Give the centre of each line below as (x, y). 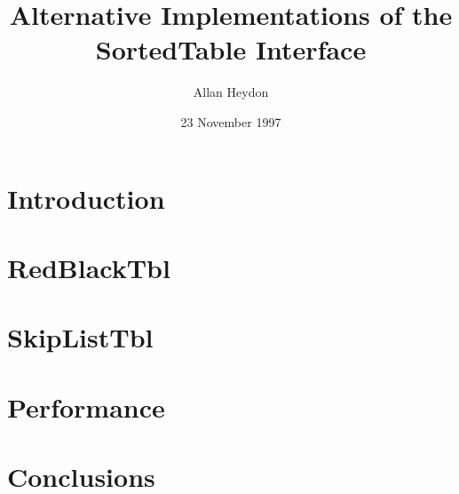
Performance (86, 406)
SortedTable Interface (231, 49)
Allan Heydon (231, 92)
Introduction (86, 198)
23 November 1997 (231, 121)
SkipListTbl (80, 337)
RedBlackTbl (89, 267)
